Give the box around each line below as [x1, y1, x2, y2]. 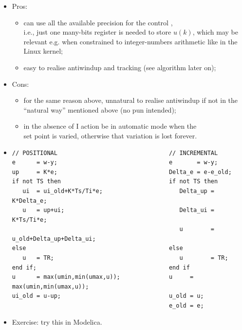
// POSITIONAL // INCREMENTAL [12, 149, 218, 156]
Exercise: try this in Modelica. [12, 316, 102, 327]
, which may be [192, 27, 239, 37]
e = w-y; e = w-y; [12, 159, 218, 166]
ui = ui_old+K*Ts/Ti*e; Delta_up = [22, 187, 215, 194]
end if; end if [12, 264, 190, 271]
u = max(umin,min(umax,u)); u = [12, 273, 194, 281]
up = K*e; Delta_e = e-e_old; [12, 168, 232, 175]
